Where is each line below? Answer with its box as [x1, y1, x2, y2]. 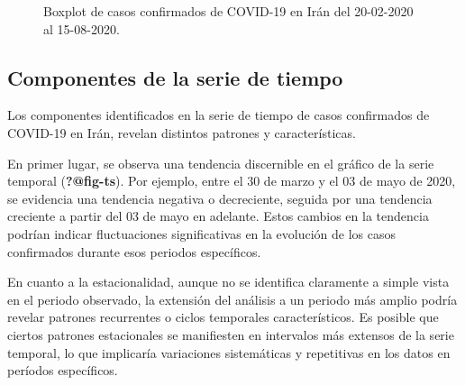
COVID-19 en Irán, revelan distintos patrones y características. [7, 123, 356, 142]
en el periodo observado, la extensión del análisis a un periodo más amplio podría [7, 289, 458, 308]
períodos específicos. [7, 361, 118, 380]
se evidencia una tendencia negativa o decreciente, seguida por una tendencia [7, 188, 433, 207]
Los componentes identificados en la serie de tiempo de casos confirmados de [7, 105, 430, 124]
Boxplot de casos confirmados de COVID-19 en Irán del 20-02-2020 [43, 2, 414, 20]
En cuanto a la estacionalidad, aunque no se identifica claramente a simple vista [7, 272, 450, 291]
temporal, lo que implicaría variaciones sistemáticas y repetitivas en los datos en [7, 343, 451, 362]
